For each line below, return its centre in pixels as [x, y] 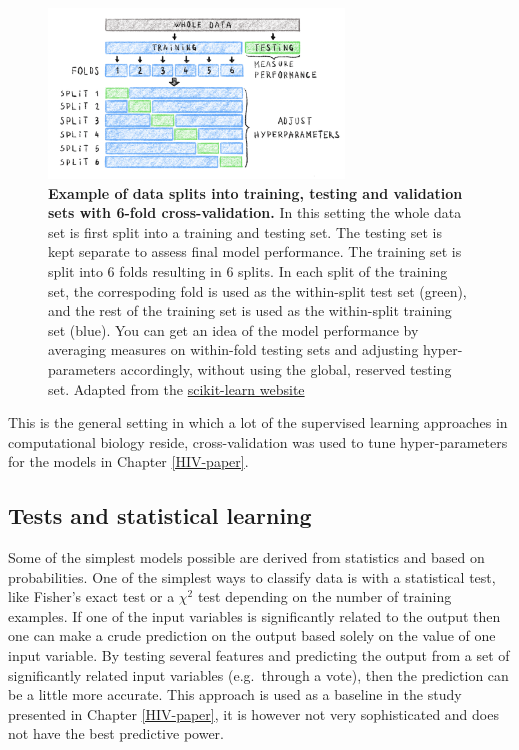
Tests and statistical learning [160, 515]
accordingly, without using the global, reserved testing [286, 368]
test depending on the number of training [324, 596]
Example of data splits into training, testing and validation [255, 192]
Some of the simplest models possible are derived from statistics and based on [246, 557]
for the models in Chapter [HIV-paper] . [128, 461]
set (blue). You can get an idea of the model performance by [233, 329]
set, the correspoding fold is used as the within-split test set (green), [257, 290]
